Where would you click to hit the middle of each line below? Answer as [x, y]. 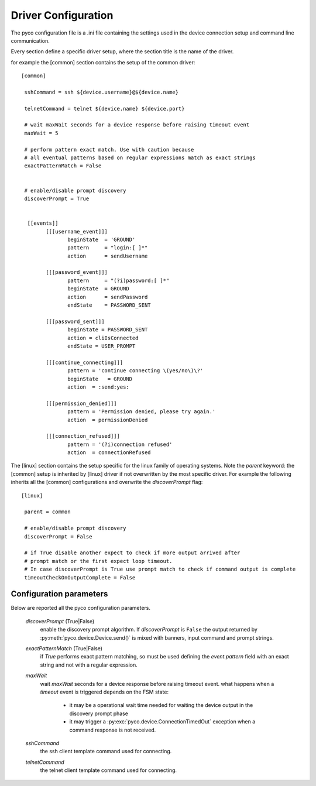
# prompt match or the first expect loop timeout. [98, 561]
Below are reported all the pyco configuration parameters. [81, 608]
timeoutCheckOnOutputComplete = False [80, 577]
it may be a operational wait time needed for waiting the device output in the [161, 705]
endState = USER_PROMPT [102, 346]
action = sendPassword [108, 297]
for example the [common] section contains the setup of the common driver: [103, 62]
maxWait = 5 [41, 133]
